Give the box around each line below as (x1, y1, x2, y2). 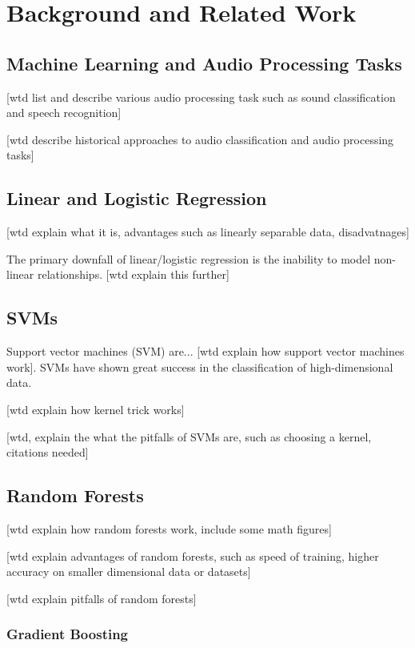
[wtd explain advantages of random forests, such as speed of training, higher (6, 547, 379, 564)
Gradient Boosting (6, 624, 129, 644)
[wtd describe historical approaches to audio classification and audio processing (6, 131, 394, 147)
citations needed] (6, 444, 89, 461)
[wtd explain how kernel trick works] (6, 400, 185, 417)
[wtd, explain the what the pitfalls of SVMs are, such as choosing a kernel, (6, 428, 372, 445)
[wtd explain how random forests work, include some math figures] (6, 520, 332, 537)
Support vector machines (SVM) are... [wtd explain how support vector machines (6, 343, 405, 360)
